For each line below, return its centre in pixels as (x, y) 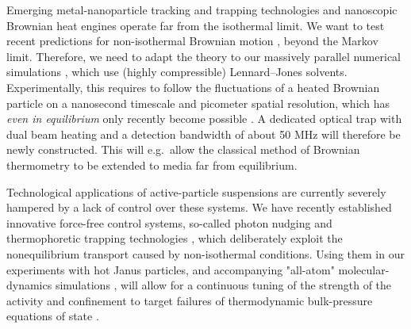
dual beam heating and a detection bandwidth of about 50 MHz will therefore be (204, 134)
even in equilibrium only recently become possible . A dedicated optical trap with (204, 119)
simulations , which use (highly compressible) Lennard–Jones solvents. (177, 72)
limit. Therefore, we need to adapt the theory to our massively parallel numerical (204, 56)
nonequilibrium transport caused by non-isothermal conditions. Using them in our (205, 253)
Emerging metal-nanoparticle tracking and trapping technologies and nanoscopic (202, 10)
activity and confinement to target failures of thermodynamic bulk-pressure (190, 300)
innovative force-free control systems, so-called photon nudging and (169, 222)
